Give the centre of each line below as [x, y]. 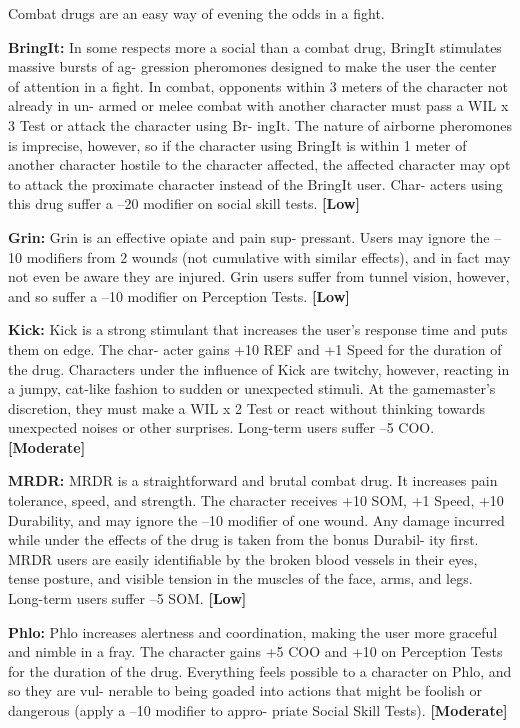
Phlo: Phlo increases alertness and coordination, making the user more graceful [253, 631]
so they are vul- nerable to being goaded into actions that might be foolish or [245, 690]
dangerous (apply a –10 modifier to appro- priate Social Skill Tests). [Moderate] [258, 710]
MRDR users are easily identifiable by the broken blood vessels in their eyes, [243, 558]
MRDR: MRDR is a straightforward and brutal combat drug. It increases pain [253, 480]
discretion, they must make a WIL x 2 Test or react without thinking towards [247, 407]
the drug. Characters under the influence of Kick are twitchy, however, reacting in [259, 368]
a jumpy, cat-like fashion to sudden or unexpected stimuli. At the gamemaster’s [252, 388]
